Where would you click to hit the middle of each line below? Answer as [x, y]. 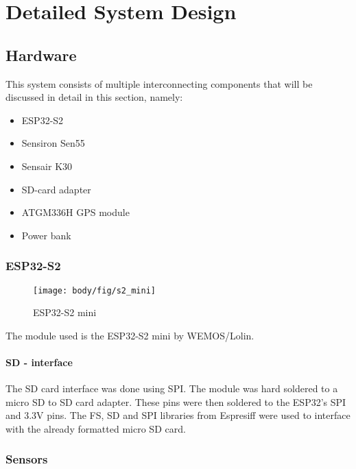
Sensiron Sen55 [53, 143]
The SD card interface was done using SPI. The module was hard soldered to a [172, 388]
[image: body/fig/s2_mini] [94, 290]
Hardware [41, 55]
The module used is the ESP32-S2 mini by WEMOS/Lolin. [130, 335]
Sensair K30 [47, 166]
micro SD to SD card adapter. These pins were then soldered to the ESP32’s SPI [176, 401]
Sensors [27, 459]
